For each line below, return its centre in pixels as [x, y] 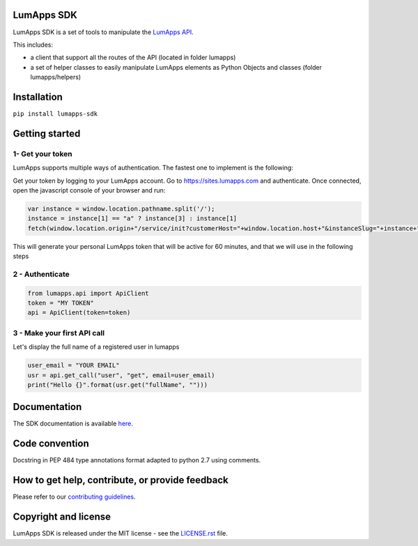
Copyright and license [62, 517]
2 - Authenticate [41, 274]
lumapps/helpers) [56, 77]
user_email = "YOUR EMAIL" [73, 365]
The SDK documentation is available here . [73, 424]
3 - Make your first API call [59, 333]
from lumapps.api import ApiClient [88, 293]
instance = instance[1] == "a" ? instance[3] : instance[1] [132, 219]
